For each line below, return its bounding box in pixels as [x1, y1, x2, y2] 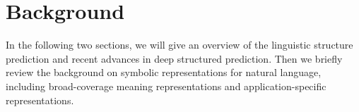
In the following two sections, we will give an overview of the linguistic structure [6, 37, 353, 52]
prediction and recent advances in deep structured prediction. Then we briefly [6, 51, 343, 66]
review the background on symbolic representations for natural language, [6, 65, 322, 80]
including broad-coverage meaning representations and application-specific [6, 78, 326, 93]
